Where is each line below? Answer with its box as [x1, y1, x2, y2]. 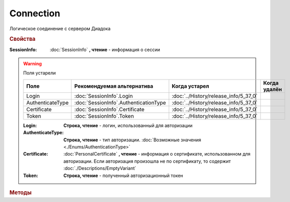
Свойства [9, 36, 36, 43]
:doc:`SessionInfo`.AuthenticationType [74, 99, 166, 106]
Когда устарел [172, 82, 209, 89]
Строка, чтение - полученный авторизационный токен [63, 172, 183, 179]
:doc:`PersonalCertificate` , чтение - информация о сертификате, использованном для [63, 151, 251, 157]
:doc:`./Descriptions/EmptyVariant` [63, 165, 136, 171]
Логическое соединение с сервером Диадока [9, 26, 111, 32]
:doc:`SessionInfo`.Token [74, 112, 134, 119]
